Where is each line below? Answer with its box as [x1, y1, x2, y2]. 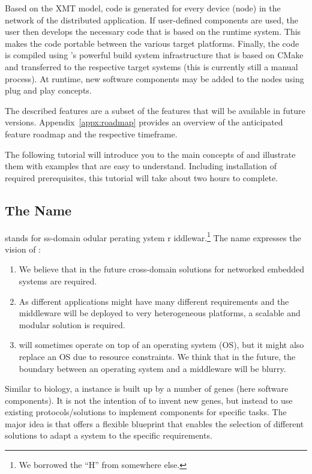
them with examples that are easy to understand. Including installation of [5, 160, 277, 172]
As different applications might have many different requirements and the [19, 295, 289, 307]
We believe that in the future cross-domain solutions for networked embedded [19, 263, 305, 275]
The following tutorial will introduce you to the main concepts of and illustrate [5, 148, 296, 160]
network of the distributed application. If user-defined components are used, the [5, 13, 298, 26]
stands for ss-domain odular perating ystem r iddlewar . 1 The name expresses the [5, 229, 301, 244]
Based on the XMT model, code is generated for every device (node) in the [5, 2, 281, 14]
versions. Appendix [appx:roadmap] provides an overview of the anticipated [5, 116, 283, 128]
